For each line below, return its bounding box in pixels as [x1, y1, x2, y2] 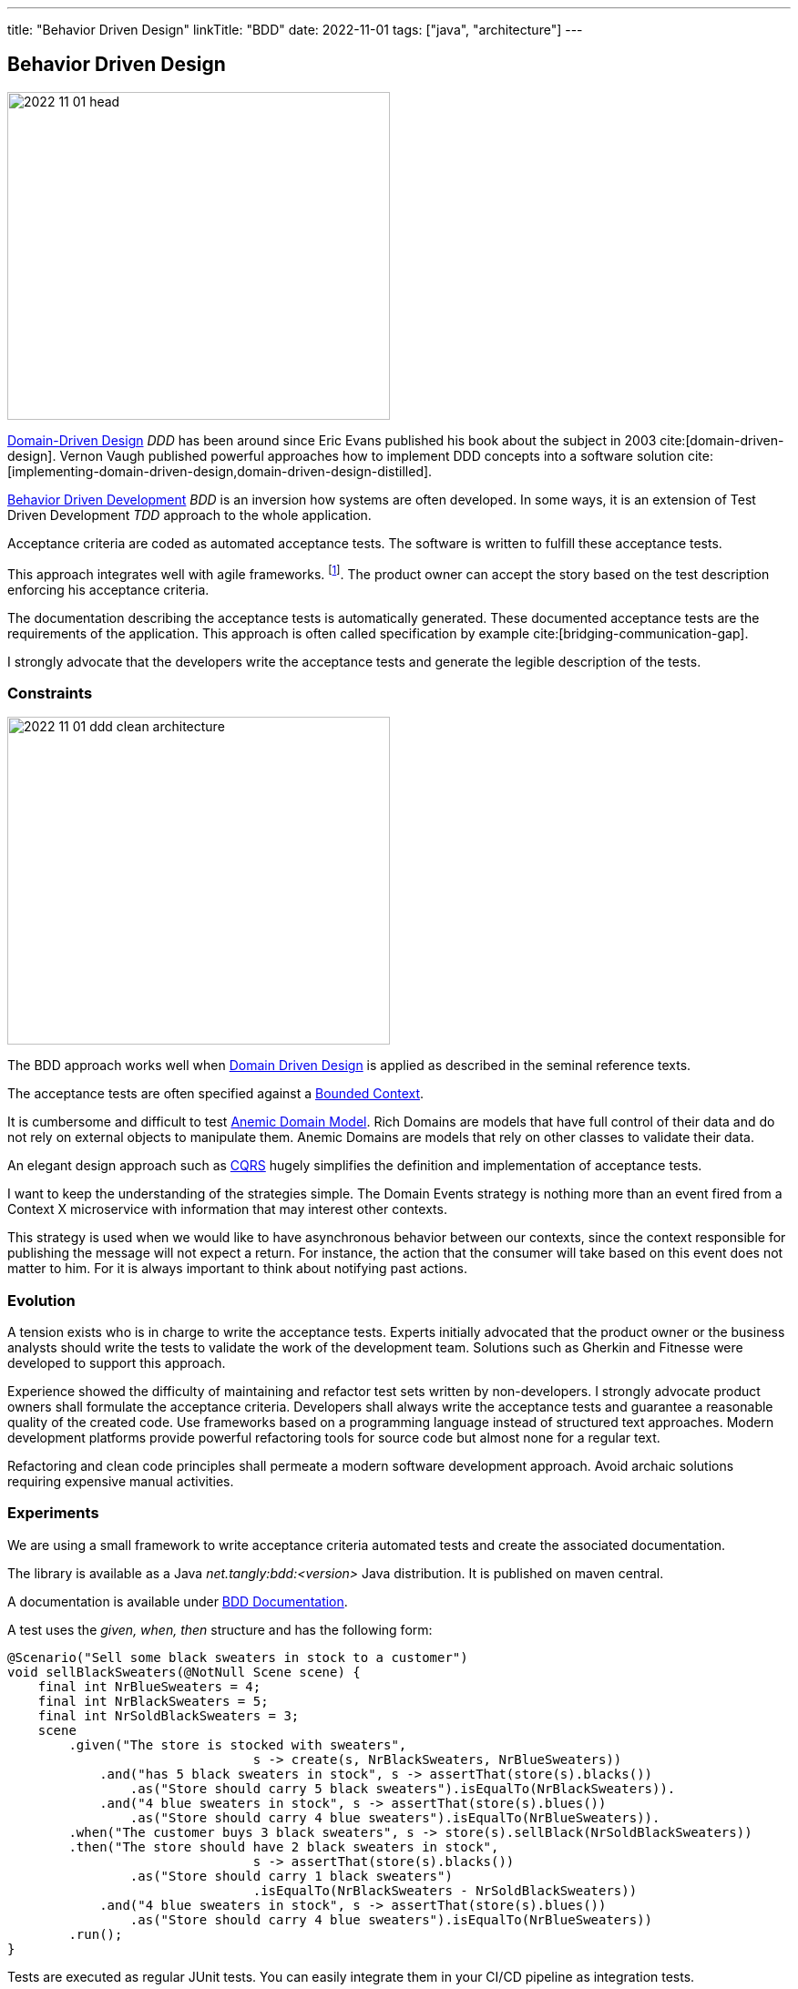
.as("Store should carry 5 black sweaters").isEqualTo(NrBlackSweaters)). [129, 1780, 676, 1796]
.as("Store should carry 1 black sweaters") [129, 1868, 453, 1883]
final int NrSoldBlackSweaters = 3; [37, 1708, 300, 1723]
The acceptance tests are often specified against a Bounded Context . [7, 1086, 425, 1102]
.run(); [68, 1926, 123, 1942]
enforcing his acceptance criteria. [7, 581, 210, 597]
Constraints [7, 683, 93, 702]
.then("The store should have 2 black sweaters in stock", [68, 1839, 499, 1854]
